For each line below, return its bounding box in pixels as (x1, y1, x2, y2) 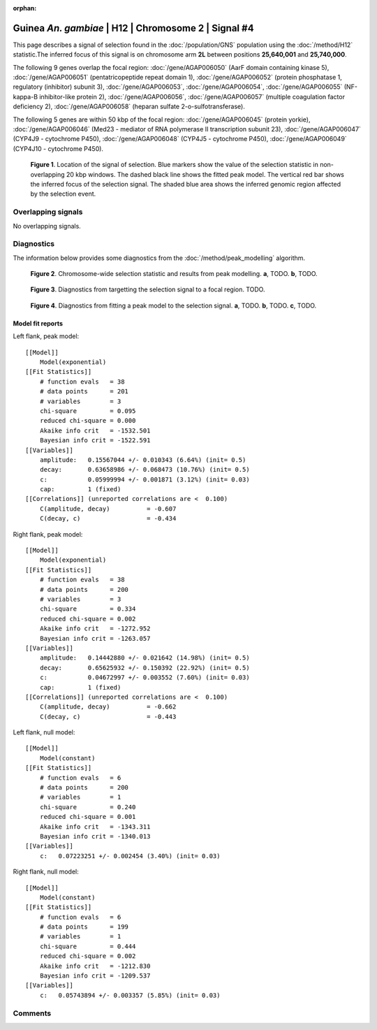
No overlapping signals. (13, 222, 82, 230)
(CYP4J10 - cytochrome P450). (13, 144, 104, 153)
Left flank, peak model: (13, 332, 80, 340)
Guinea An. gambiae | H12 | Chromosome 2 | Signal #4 (13, 22, 254, 34)
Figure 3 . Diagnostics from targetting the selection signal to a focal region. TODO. (30, 285, 265, 293)
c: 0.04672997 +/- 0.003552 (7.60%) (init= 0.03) (39, 674, 251, 681)
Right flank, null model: (13, 867, 80, 876)
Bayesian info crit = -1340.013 (39, 832, 151, 840)
